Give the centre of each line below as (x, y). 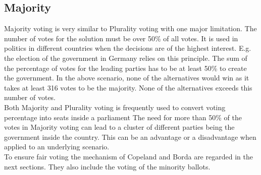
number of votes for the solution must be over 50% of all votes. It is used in (121, 38)
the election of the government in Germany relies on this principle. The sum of (126, 58)
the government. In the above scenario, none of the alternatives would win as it (127, 78)
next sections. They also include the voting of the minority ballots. (107, 166)
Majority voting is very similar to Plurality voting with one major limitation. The (130, 28)
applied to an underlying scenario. (57, 147)
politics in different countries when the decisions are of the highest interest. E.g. (128, 48)
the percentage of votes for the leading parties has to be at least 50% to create (125, 68)
